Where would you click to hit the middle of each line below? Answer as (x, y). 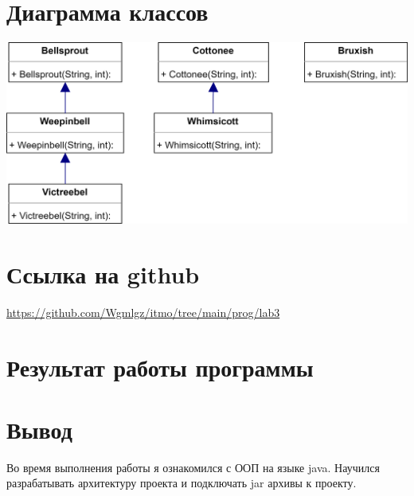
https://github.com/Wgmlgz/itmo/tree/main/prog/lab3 (143, 312)
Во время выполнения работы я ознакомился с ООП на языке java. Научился (193, 467)
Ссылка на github (103, 273)
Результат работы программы (160, 367)
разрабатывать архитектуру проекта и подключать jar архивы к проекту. (182, 483)
